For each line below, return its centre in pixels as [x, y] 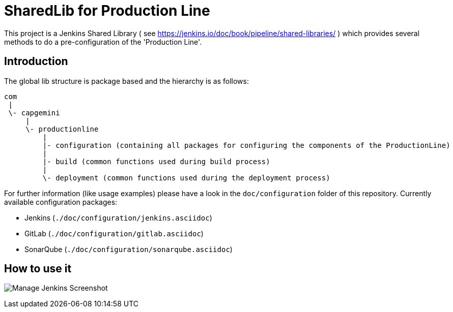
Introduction [36, 61]
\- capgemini [34, 113]
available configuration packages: [61, 202]
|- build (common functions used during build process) [156, 161]
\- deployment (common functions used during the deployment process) [186, 178]
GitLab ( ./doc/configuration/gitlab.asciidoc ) [114, 233]
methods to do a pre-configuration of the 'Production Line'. [103, 42]
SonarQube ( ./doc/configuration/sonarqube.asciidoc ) [129, 249]
